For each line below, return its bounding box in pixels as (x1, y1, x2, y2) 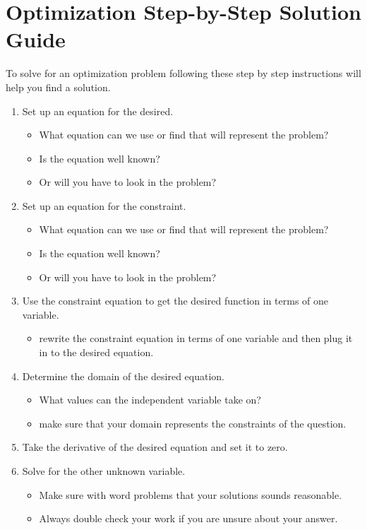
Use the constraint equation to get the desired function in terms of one (22, 293, 329, 308)
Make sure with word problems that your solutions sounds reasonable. (39, 487, 342, 502)
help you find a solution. (6, 79, 111, 94)
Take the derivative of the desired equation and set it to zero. (22, 440, 288, 454)
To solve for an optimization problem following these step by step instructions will (6, 66, 361, 81)
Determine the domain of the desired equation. (22, 368, 224, 383)
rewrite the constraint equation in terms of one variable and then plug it (39, 331, 353, 346)
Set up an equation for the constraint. (22, 198, 186, 213)
